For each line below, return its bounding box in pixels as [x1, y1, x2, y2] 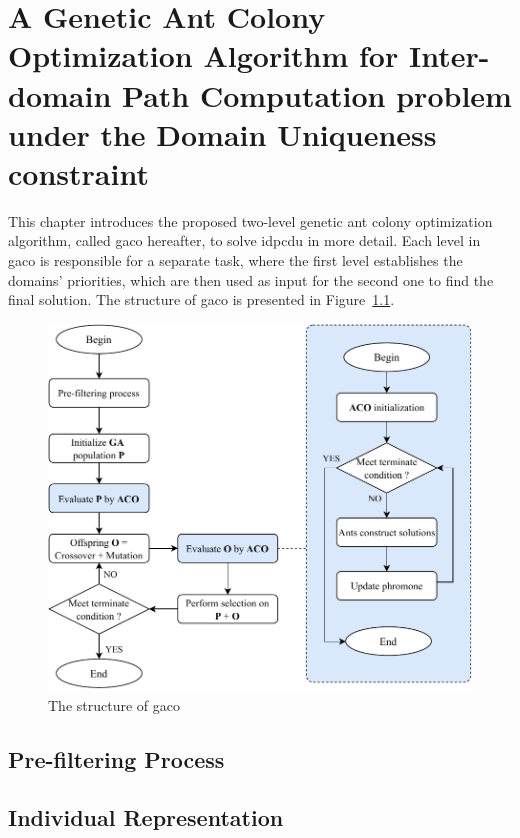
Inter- [408, 35, 490, 76]
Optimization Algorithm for [8, 35, 399, 76]
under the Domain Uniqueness [8, 113, 437, 154]
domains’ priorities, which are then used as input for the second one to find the [8, 269, 494, 290]
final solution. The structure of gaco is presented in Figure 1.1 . [8, 289, 395, 310]
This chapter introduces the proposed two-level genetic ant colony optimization [8, 210, 493, 231]
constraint [8, 152, 149, 193]
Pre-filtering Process [8, 743, 225, 774]
